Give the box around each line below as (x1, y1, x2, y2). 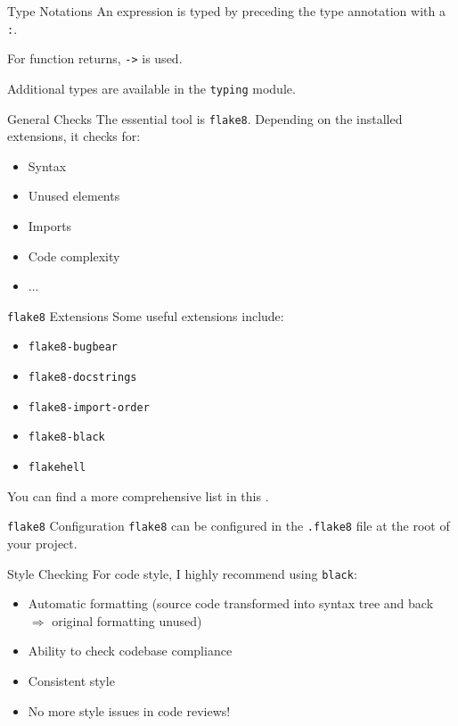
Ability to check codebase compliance (28, 641, 233, 660)
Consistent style (28, 672, 115, 689)
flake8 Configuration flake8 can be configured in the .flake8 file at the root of (7, 516, 450, 535)
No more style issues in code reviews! (28, 701, 231, 720)
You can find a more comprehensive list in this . (7, 486, 269, 505)
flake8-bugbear (28, 341, 119, 354)
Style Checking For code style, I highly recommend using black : (7, 564, 357, 582)
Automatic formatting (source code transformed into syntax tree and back (28, 594, 434, 613)
